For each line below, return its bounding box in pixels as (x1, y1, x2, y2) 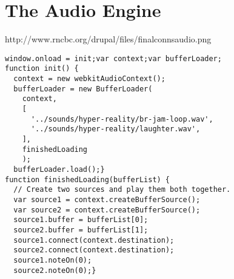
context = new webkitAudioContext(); (13, 74, 165, 84)
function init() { (5, 64, 79, 73)
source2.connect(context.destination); (13, 246, 175, 255)
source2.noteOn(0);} (13, 266, 96, 275)
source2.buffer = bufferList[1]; (13, 225, 149, 234)
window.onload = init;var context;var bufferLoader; (5, 54, 222, 63)
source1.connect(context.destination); (13, 235, 175, 245)
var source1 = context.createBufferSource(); (13, 195, 201, 204)
